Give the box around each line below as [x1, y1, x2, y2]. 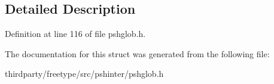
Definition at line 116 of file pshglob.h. [5, 27, 146, 40]
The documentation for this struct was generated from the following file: [5, 47, 270, 60]
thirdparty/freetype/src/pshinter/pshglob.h [5, 67, 164, 80]
